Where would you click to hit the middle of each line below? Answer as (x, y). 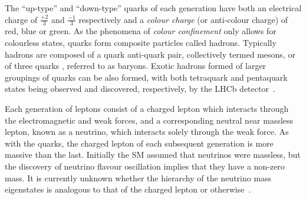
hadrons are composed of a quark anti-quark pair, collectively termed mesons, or (150, 54)
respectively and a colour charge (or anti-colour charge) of (183, 19)
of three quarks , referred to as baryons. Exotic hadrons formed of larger (136, 66)
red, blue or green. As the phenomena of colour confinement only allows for (141, 31)
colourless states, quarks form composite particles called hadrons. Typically (141, 43)
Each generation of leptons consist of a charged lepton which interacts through (147, 108)
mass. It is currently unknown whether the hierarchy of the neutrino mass (138, 178)
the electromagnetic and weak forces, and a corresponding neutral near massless (149, 120)
